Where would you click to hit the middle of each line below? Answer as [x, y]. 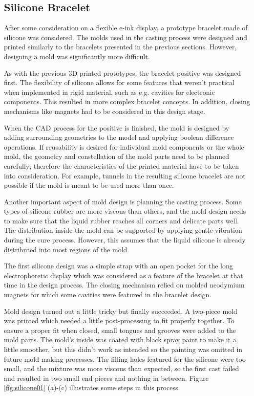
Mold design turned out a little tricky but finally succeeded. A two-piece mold [121, 311]
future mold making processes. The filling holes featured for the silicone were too [125, 359]
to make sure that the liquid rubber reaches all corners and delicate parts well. [122, 220]
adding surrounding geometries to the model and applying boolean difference [119, 137]
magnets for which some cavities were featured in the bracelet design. [108, 295]
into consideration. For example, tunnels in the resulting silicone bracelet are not [125, 175]
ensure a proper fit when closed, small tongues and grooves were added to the [120, 330]
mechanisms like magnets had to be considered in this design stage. [105, 111]
